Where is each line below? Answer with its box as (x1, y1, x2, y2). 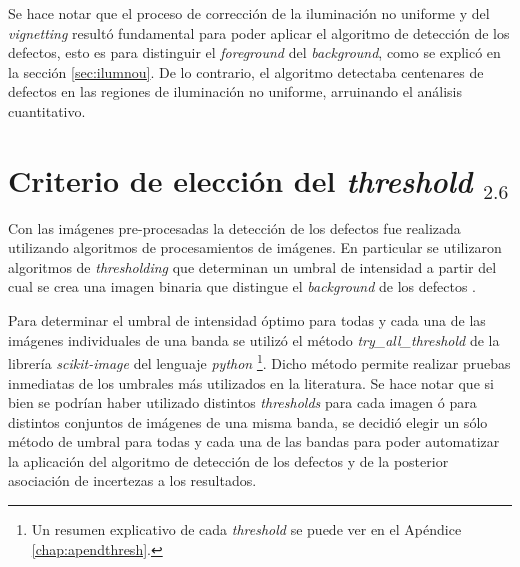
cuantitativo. (8, 100, 86, 121)
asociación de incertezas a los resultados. (8, 470, 257, 491)
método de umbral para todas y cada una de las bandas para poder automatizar (8, 431, 500, 452)
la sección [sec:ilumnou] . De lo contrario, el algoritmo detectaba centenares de (8, 61, 484, 82)
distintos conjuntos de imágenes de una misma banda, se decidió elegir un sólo (8, 411, 488, 432)
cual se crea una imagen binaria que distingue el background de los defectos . (8, 276, 477, 297)
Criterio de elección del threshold (8, 159, 473, 201)
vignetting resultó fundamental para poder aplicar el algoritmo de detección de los (8, 22, 510, 43)
